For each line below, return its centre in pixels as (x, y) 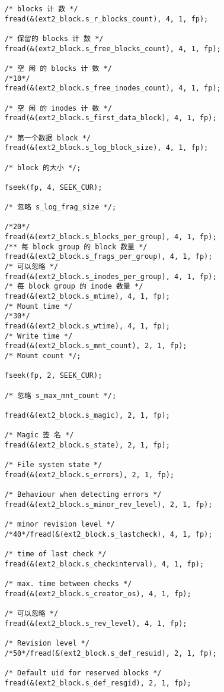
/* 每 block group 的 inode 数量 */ (74, 286)
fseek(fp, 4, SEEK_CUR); (53, 187)
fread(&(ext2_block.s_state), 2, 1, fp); (87, 445)
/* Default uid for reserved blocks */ (83, 673)
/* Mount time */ (39, 306)
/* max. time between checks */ (68, 584)
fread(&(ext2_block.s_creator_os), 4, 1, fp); (98, 594)
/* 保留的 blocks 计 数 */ (54, 38)
